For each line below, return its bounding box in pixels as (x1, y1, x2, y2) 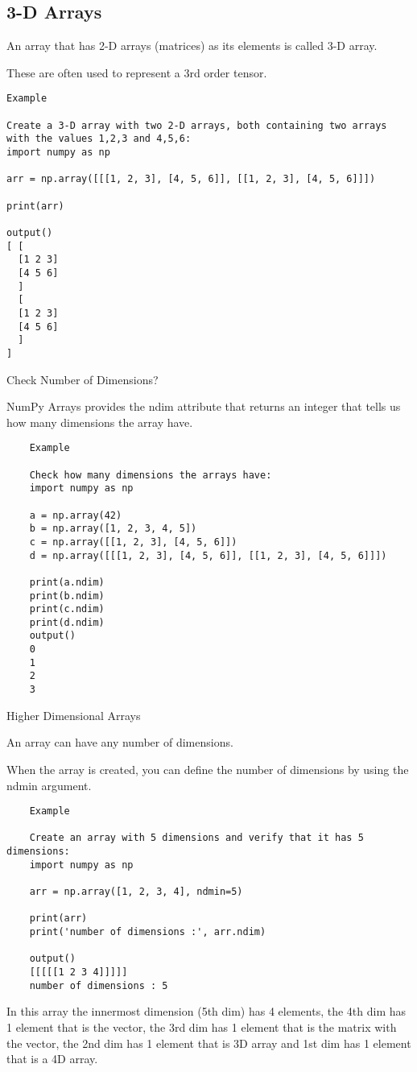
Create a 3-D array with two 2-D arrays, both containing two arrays (6, 119, 387, 131)
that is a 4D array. (6, 1050, 98, 1067)
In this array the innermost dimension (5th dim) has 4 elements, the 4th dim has (6, 1003, 407, 1020)
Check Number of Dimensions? (6, 370, 159, 387)
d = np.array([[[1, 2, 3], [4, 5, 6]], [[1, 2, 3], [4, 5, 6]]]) (29, 549, 387, 561)
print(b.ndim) (29, 590, 105, 602)
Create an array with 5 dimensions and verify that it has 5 (29, 832, 364, 844)
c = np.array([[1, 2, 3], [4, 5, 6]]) (29, 536, 237, 548)
